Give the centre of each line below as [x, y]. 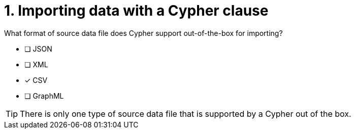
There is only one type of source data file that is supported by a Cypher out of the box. [186, 114]
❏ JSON [38, 49]
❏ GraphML [44, 96]
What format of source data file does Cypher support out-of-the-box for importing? [143, 33]
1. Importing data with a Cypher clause [136, 11]
